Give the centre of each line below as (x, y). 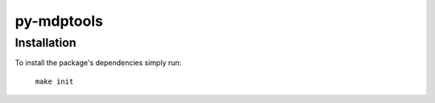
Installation (46, 43)
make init (54, 81)
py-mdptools (59, 21)
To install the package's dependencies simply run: (98, 63)
